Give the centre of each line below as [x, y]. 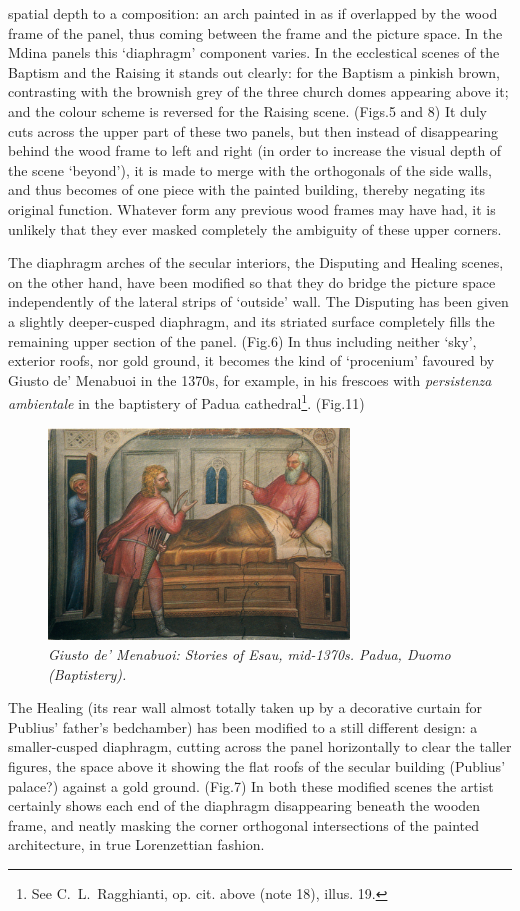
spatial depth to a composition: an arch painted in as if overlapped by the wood [253, 13]
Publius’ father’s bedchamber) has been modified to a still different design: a [243, 726]
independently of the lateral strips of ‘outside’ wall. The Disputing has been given [258, 301]
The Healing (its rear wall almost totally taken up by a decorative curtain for [245, 707]
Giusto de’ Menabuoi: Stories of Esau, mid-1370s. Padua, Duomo [249, 654]
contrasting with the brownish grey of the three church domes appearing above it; [258, 91]
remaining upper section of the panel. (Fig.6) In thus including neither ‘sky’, [242, 340]
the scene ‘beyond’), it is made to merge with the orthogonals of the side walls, [250, 169]
